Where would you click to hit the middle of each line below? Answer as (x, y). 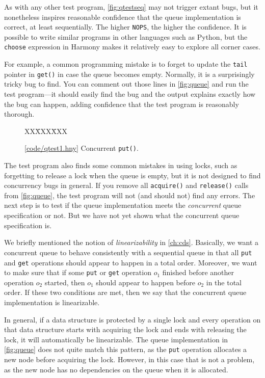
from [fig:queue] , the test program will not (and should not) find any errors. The (130, 195)
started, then (65, 282)
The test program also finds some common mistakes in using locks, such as (121, 165)
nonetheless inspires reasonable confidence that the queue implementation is (123, 17)
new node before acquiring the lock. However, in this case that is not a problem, (129, 359)
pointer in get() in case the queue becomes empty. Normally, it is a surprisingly (129, 74)
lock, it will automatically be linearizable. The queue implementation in (116, 339)
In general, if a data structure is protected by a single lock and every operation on (132, 319)
